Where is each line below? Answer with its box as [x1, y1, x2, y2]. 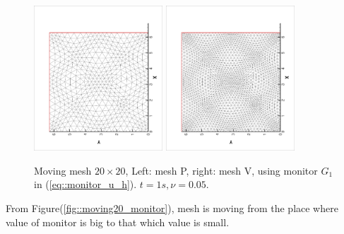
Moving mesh [34, 163, 92, 177]
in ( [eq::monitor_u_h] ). [34, 177, 137, 192]
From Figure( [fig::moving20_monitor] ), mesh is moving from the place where [6, 200, 338, 215]
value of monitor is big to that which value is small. [6, 214, 230, 229]
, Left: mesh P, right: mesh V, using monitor [125, 163, 318, 177]
